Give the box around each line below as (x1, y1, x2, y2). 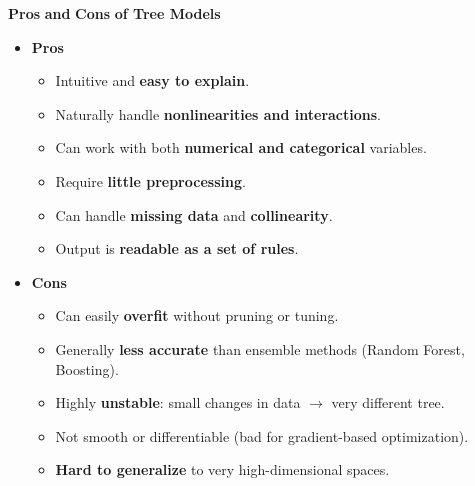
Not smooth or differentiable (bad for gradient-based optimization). (55, 425, 469, 446)
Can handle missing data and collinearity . (55, 204, 333, 225)
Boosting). (55, 358, 119, 379)
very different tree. (331, 392, 445, 413)
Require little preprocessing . (55, 170, 246, 191)
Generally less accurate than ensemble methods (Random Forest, (55, 338, 465, 359)
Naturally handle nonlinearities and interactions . (55, 103, 382, 124)
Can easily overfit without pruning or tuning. (55, 305, 339, 326)
